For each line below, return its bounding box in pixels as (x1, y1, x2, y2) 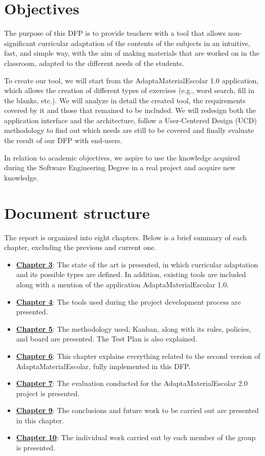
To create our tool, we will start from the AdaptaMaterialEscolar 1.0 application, (4, 75, 259, 85)
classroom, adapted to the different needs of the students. (4, 57, 184, 68)
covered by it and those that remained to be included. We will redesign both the (4, 105, 256, 116)
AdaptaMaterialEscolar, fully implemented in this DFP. (16, 360, 191, 371)
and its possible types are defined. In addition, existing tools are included (16, 269, 246, 280)
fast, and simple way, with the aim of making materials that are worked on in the (4, 48, 259, 58)
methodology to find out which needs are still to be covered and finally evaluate (4, 125, 254, 135)
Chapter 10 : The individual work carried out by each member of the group (16, 432, 256, 443)
